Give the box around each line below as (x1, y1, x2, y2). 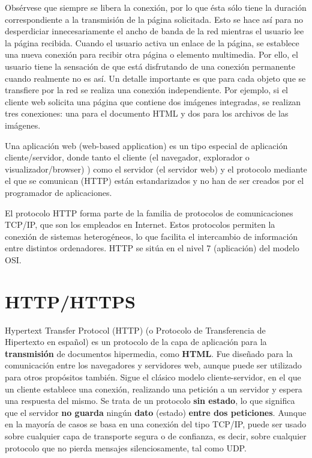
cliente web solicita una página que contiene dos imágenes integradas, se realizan (5, 95, 301, 108)
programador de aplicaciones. (5, 186, 112, 198)
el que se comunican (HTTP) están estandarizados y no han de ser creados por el (5, 174, 304, 187)
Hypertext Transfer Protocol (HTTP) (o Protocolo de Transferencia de (5, 323, 266, 336)
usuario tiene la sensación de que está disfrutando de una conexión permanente (5, 60, 295, 72)
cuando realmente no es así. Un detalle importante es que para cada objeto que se (5, 72, 306, 84)
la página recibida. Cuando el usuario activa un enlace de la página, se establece (5, 36, 299, 49)
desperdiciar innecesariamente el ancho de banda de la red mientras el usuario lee (5, 25, 304, 37)
